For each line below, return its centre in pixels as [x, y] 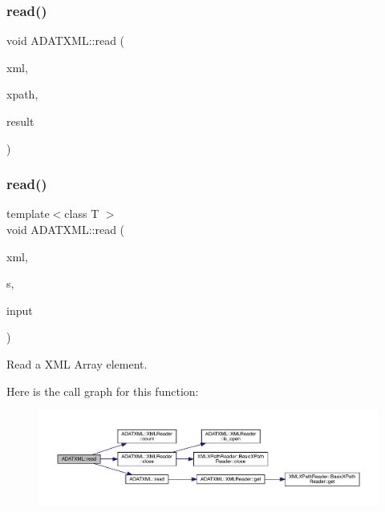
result [20, 121]
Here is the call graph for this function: [103, 391]
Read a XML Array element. [77, 363]
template [28, 214]
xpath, [22, 94]
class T [82, 214]
